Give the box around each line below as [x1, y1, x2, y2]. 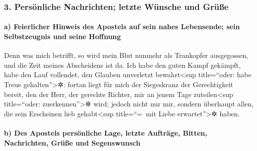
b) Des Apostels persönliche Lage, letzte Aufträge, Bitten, [4, 127, 207, 138]
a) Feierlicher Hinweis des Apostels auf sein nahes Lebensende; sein [4, 21, 240, 32]
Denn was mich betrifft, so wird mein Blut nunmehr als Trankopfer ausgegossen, [4, 50, 249, 60]
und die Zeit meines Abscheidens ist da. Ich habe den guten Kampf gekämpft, [4, 59, 241, 70]
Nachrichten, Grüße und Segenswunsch [4, 137, 140, 148]
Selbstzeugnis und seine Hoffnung [4, 31, 121, 42]
